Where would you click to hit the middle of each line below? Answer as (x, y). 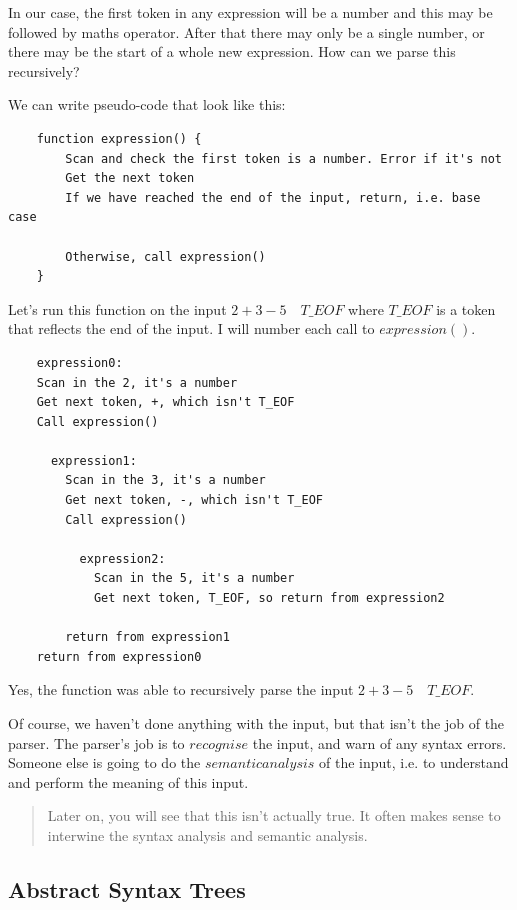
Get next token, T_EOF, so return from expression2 (269, 598)
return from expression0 (119, 656)
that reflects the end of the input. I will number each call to (191, 328)
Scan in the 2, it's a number (137, 382)
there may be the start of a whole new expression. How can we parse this (232, 51)
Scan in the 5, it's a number (194, 578)
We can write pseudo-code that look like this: (147, 104)
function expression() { (119, 138)
